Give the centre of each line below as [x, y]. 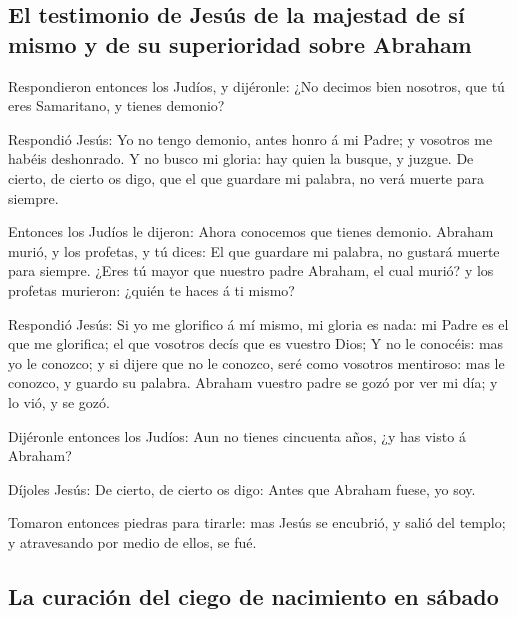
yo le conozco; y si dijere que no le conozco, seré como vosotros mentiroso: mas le [256, 362]
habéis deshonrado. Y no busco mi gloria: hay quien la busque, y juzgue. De [241, 158]
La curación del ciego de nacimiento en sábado [253, 595]
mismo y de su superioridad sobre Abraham [240, 43]
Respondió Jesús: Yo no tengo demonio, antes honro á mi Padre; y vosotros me [250, 138]
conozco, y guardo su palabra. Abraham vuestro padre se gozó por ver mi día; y [253, 382]
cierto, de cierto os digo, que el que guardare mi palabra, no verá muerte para [246, 177]
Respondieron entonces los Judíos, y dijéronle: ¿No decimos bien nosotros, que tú [256, 85]
